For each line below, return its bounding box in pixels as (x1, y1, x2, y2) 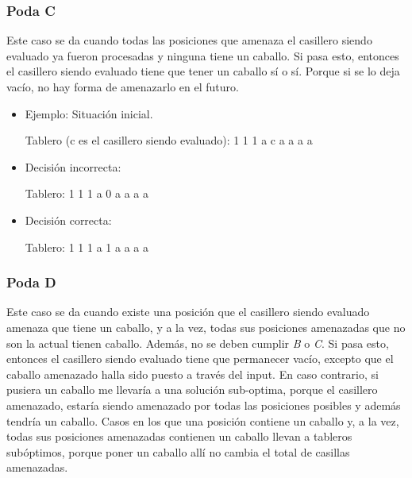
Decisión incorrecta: (25, 158, 121, 175)
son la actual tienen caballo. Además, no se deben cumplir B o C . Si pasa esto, (6, 334, 389, 351)
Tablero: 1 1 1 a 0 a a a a (25, 185, 148, 202)
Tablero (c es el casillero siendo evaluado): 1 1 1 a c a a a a (25, 132, 313, 148)
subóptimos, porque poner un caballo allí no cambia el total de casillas (6, 443, 350, 460)
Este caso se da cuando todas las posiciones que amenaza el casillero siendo (6, 32, 372, 48)
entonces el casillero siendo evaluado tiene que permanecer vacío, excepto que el (6, 350, 394, 367)
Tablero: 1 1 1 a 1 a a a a (25, 238, 148, 255)
